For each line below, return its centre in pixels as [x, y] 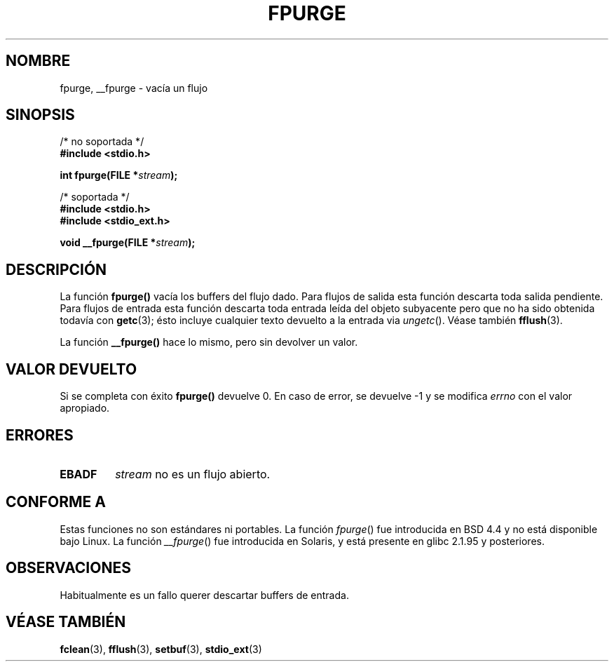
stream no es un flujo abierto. [193, 474]
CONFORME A [56, 502]
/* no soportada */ [102, 142]
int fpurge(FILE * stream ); [119, 175]
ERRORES [40, 435]
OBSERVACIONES [68, 568]
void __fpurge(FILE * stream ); [128, 243]
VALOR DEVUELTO [71, 369]
